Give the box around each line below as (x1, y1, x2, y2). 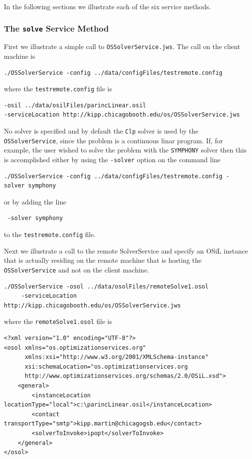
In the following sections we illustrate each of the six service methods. (4, 1, 211, 11)
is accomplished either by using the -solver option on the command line (4, 154, 221, 165)
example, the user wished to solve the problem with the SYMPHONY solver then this (4, 145, 247, 155)
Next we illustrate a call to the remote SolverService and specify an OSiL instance (4, 245, 248, 255)
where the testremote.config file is (4, 84, 112, 94)
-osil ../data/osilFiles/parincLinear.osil (4, 102, 146, 109)
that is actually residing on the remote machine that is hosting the (4, 255, 202, 265)
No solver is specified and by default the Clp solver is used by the (4, 126, 199, 136)
